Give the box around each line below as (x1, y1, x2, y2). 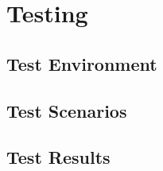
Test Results (6, 145, 111, 169)
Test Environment (6, 51, 157, 76)
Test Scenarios (6, 98, 127, 122)
